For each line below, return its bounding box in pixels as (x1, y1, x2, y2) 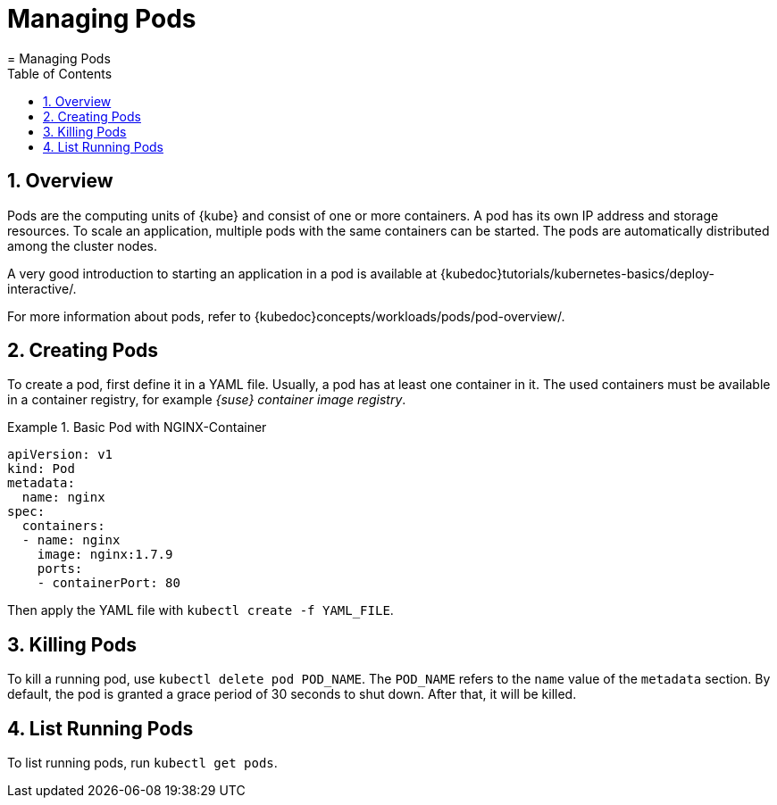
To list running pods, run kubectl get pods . (7, 755, 278, 771)
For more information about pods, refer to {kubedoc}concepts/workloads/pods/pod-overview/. (7, 308, 565, 324)
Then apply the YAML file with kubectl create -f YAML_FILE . (7, 602, 394, 618)
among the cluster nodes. (7, 237, 157, 253)
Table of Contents (7, 65, 113, 81)
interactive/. (7, 280, 77, 296)
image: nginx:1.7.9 (37, 547, 173, 562)
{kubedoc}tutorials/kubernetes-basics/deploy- (439, 265, 715, 281)
